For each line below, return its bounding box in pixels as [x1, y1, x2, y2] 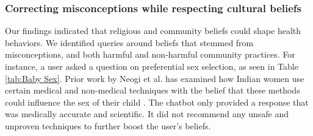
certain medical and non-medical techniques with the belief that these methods [5, 84, 300, 97]
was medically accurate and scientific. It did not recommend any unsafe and [5, 107, 289, 120]
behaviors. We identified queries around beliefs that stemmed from [5, 36, 254, 49]
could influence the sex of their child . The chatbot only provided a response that [5, 95, 309, 108]
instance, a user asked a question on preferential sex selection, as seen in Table [5, 60, 298, 72]
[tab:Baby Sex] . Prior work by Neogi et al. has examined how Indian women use [5, 72, 304, 84]
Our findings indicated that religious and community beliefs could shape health [5, 24, 301, 37]
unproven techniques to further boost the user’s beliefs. [5, 119, 211, 132]
